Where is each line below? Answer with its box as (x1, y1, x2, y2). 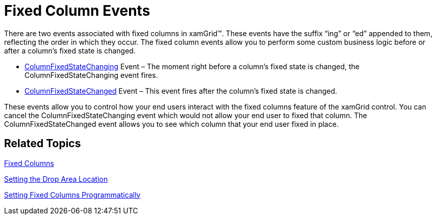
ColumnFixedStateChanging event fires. (24, 70, 158, 79)
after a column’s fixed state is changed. (4, 46, 136, 55)
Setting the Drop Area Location (4, 174, 108, 183)
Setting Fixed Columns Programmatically (4, 190, 141, 199)
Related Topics (4, 137, 81, 150)
